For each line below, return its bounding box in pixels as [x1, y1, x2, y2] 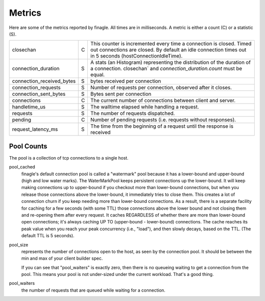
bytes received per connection [90, 78, 161, 84]
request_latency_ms [12, 126, 58, 133]
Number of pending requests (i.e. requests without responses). [90, 116, 236, 123]
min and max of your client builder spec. [21, 255, 103, 261]
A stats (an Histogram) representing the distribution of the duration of [90, 59, 251, 66]
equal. [90, 71, 105, 78]
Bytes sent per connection [90, 91, 152, 98]
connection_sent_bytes [12, 91, 66, 98]
